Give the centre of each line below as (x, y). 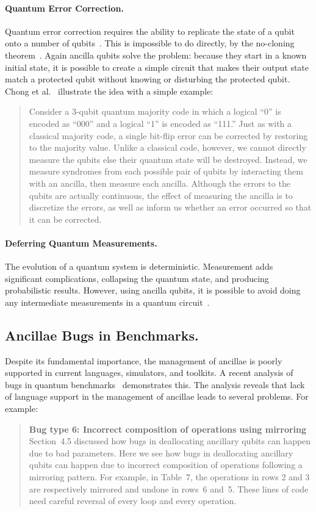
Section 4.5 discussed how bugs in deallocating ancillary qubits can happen (170, 441)
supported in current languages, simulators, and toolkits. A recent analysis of (149, 373)
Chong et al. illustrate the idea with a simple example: (109, 91)
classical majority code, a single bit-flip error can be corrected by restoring (168, 135)
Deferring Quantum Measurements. (81, 243)
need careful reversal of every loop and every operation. (133, 501)
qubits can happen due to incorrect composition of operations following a (166, 465)
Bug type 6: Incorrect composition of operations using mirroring (168, 429)
